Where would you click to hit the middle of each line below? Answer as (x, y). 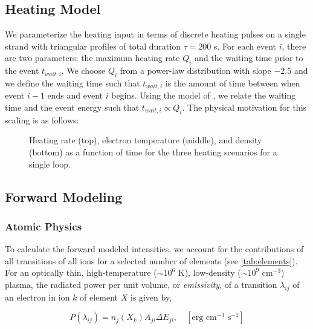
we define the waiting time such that (73, 83)
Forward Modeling (64, 196)
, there (294, 46)
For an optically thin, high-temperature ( (81, 272)
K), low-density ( (209, 272)
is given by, (151, 297)
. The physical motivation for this (244, 107)
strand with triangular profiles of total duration (93, 46)
